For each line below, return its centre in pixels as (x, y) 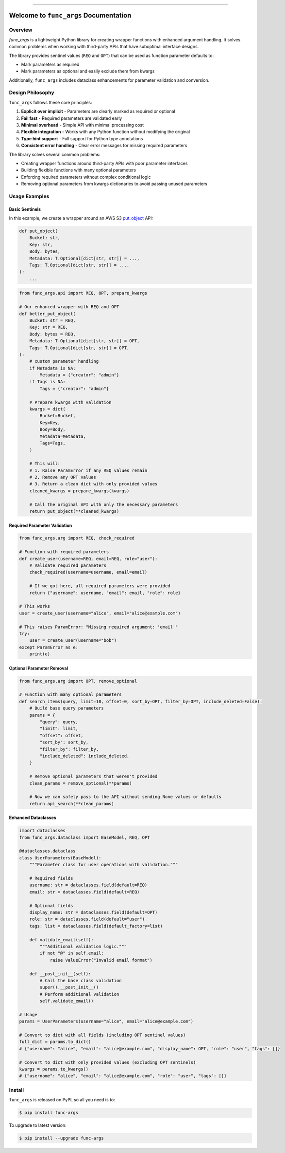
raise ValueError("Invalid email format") (101, 960)
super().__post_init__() (69, 987)
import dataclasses (42, 831)
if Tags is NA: (47, 382)
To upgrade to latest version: (38, 1125)
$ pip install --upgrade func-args (61, 1138)
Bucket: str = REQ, (53, 320)
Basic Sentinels (25, 209)
